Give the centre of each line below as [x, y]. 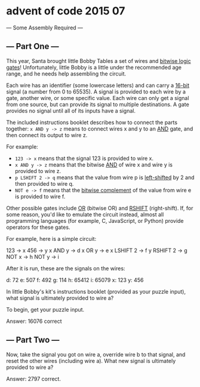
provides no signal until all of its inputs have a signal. [71, 111]
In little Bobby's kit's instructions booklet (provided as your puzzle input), [96, 291]
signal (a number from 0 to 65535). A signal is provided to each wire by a [96, 92]
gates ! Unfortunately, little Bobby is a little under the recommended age [94, 67]
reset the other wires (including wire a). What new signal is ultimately [91, 361]
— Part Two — [33, 340]
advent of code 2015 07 [66, 11]
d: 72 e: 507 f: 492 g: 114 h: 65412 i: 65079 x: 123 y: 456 [75, 280]
